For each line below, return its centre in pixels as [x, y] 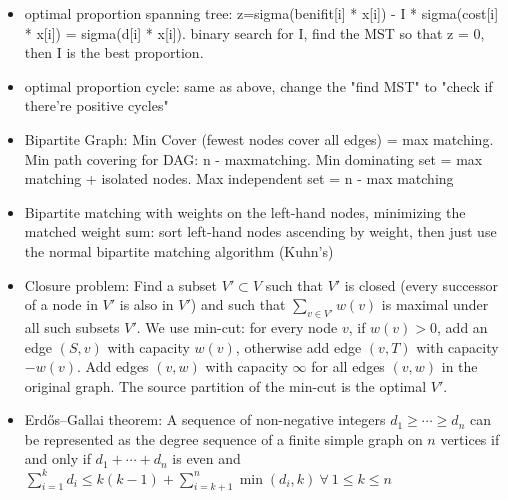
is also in [146, 304]
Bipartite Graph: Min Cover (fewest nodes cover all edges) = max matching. [259, 138]
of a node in [61, 304]
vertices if [470, 438]
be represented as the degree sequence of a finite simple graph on [223, 438]
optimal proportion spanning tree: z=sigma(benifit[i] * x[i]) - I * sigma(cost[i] [261, 13]
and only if [57, 458]
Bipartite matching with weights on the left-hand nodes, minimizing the [245, 211]
